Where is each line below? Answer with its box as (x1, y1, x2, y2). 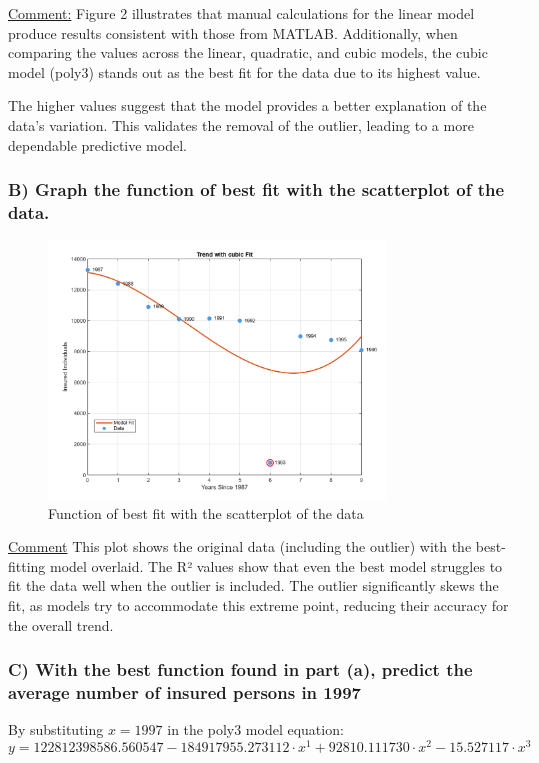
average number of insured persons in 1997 (8, 679, 361, 704)
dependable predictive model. (8, 134, 187, 155)
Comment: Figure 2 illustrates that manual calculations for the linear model (8, 3, 475, 23)
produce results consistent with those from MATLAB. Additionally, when (8, 22, 458, 43)
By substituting (8, 719, 104, 740)
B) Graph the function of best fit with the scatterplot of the (8, 177, 505, 202)
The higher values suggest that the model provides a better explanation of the (8, 95, 487, 116)
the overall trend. (8, 614, 114, 635)
